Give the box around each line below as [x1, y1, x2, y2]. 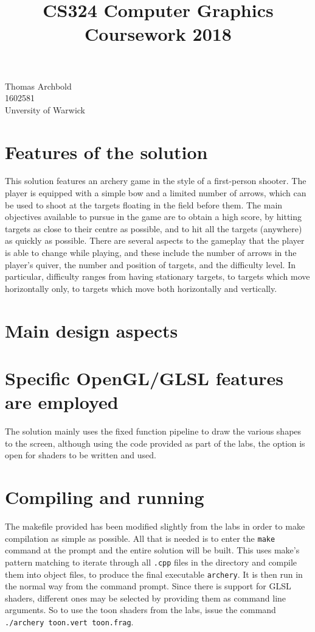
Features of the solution [5, 139, 208, 164]
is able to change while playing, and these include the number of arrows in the [5, 246, 297, 259]
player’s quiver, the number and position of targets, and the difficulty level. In [5, 258, 296, 271]
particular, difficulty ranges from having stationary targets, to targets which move [5, 270, 310, 283]
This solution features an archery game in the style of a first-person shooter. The [5, 174, 306, 187]
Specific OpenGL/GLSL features [5, 365, 284, 390]
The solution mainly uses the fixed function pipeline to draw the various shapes [5, 425, 302, 438]
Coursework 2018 [85, 21, 232, 46]
